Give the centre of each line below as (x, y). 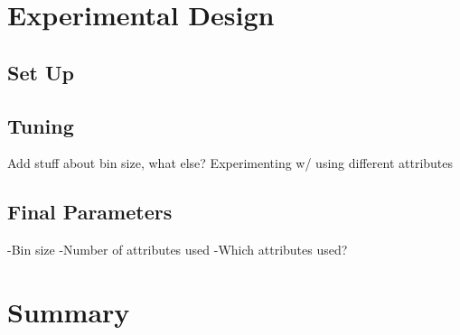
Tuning (41, 125)
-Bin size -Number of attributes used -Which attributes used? (178, 250)
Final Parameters (90, 212)
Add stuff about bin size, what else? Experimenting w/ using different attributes (230, 163)
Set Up (41, 72)
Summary (69, 311)
